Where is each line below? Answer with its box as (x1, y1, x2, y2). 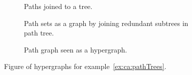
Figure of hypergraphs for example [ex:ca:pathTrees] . (4, 61, 167, 71)
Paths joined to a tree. (24, 1, 93, 11)
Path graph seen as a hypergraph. (24, 44, 127, 54)
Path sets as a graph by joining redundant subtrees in (24, 17, 189, 28)
